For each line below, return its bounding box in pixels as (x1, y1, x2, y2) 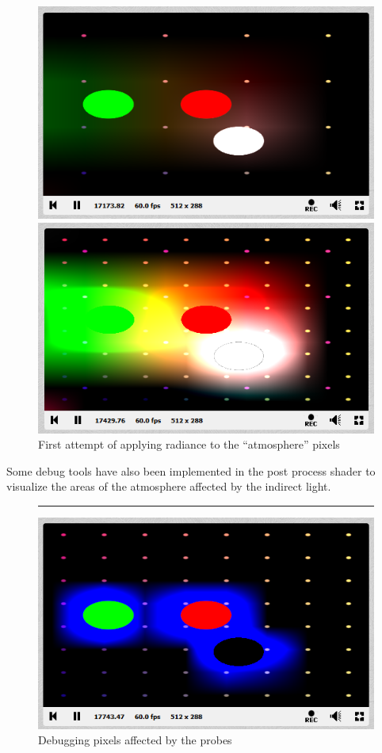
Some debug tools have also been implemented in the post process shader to (6, 462, 376, 479)
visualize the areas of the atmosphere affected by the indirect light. (6, 478, 331, 495)
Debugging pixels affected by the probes (38, 732, 232, 748)
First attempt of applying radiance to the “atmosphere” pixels (38, 436, 340, 453)
